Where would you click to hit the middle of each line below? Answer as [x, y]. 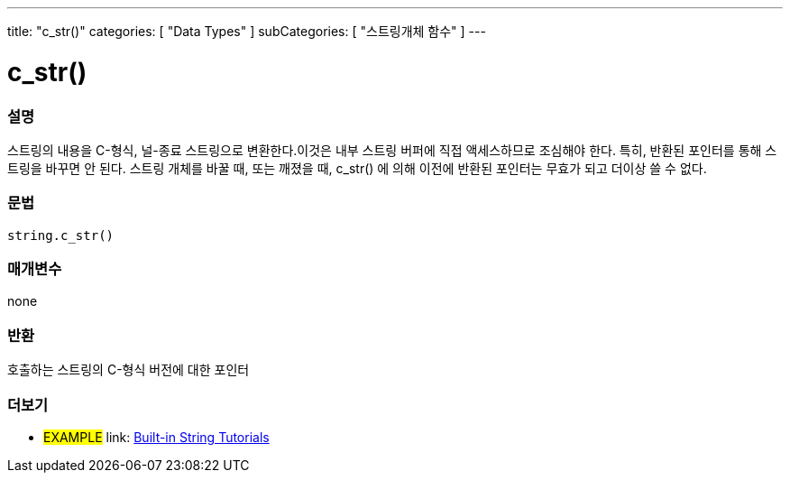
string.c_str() [61, 235]
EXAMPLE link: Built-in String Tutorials [156, 437]
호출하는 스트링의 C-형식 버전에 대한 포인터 [129, 370]
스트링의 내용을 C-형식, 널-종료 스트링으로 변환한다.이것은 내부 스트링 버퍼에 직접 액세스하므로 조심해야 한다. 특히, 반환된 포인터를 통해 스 [392, 150]
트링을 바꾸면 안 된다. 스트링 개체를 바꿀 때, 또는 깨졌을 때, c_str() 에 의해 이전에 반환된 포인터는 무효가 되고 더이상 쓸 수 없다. [357, 168]
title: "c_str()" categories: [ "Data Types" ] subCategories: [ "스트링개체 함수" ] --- [247, 31]
